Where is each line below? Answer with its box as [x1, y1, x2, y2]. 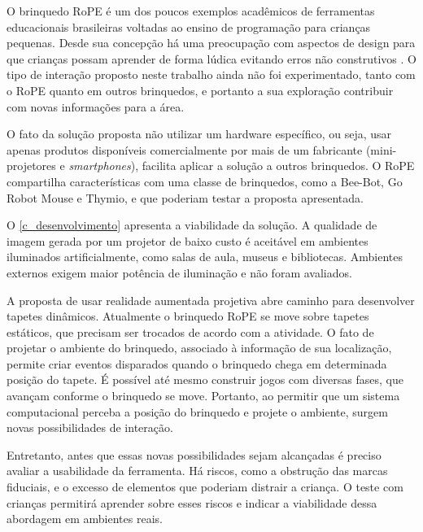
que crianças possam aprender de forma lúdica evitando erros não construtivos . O [7, 50, 416, 67]
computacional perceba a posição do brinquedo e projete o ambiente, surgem [7, 403, 388, 420]
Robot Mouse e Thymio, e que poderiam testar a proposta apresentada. [7, 189, 364, 206]
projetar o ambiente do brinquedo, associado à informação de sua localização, [7, 339, 392, 356]
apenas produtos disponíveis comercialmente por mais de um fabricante [7, 141, 363, 158]
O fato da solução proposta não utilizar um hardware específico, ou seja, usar [7, 125, 392, 142]
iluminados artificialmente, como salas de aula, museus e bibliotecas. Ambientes [7, 248, 403, 265]
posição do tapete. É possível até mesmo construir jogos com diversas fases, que [7, 371, 403, 388]
